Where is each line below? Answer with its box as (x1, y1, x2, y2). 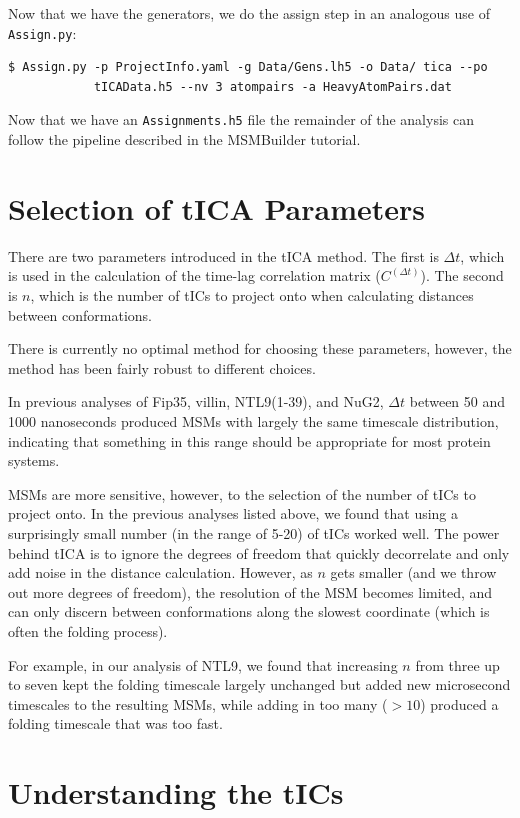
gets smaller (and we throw (330, 562, 497, 583)
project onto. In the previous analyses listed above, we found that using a (8, 503, 459, 524)
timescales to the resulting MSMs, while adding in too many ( (8, 693, 388, 714)
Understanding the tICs (8, 772, 344, 813)
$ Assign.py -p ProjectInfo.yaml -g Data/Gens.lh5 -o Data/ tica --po (8, 60, 488, 75)
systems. (8, 450, 60, 471)
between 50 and (409, 391, 506, 412)
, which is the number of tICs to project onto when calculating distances (30, 285, 474, 305)
